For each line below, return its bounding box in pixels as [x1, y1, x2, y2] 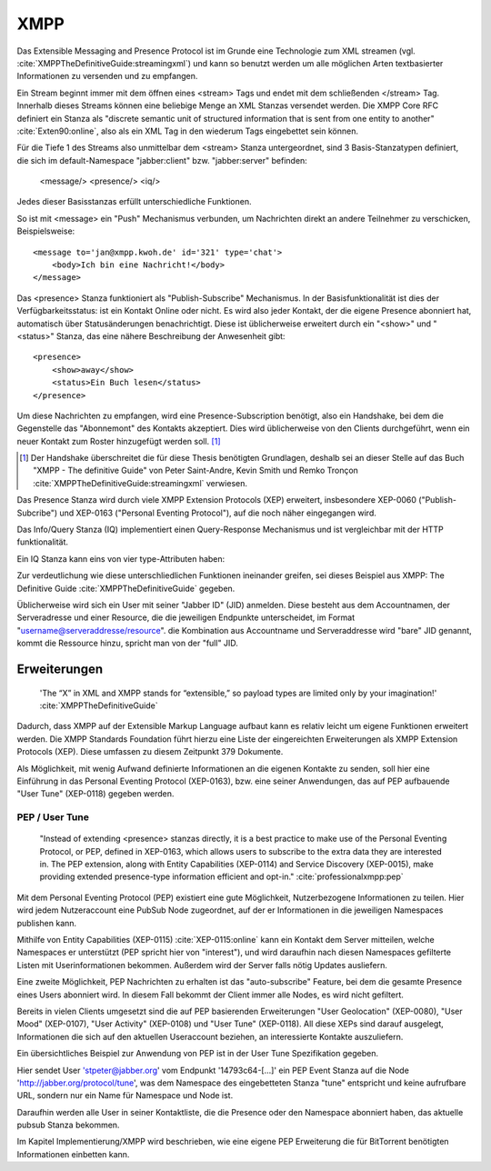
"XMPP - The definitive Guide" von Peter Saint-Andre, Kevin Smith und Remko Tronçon [33, 465, 359, 476]
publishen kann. [16, 917, 77, 928]
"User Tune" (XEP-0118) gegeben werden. [16, 788, 175, 799]
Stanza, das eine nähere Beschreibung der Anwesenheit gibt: [55, 330, 286, 341]
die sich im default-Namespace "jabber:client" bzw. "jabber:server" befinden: [16, 155, 308, 165]
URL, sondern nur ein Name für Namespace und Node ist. [16, 1090, 234, 1101]
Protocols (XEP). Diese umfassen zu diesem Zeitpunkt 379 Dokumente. [16, 746, 284, 757]
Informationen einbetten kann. [16, 1148, 130, 1159]
